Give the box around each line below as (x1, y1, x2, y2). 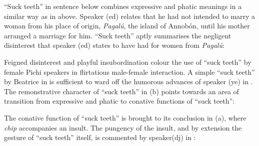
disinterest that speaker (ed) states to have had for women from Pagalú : (4, 40, 224, 50)
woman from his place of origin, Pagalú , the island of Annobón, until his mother (4, 20, 250, 31)
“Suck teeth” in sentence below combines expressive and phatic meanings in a (4, 1, 242, 11)
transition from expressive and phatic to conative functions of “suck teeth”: (4, 96, 234, 106)
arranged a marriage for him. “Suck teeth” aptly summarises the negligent (4, 30, 231, 40)
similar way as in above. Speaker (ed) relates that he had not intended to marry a (4, 10, 255, 21)
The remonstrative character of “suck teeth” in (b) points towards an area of (4, 86, 239, 96)
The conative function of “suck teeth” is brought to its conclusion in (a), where (4, 112, 246, 123)
